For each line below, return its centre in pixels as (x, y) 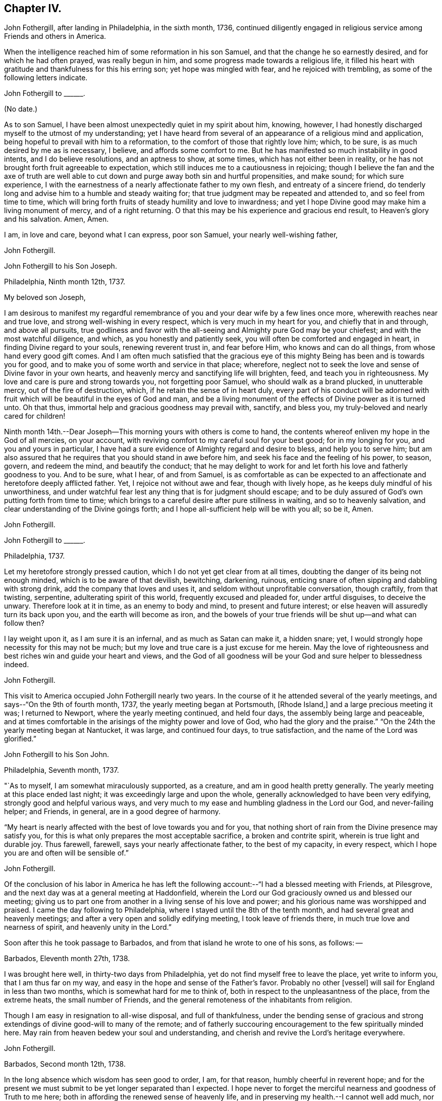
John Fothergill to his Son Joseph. (61, 266)
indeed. (17, 665)
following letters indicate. (46, 78)
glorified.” (20, 739)
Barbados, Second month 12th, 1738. (65, 1064)
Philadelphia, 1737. (35, 556)
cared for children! (35, 416)
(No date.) (21, 109)
